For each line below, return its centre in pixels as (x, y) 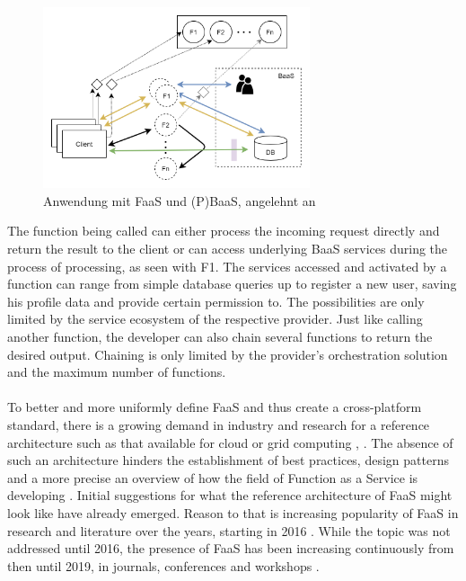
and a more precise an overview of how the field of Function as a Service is (213, 477)
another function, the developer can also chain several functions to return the (220, 337)
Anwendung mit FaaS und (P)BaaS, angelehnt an (180, 200)
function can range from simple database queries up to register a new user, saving (232, 284)
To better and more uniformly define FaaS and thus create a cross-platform (215, 407)
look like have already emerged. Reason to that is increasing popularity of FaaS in (233, 512)
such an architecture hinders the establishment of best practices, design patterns (228, 460)
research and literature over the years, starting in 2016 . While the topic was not (229, 530)
